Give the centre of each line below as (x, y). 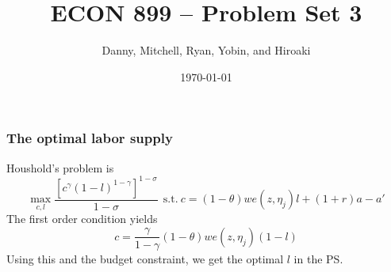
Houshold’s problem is (60, 167)
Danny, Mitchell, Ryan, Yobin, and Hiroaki (206, 50)
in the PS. (318, 258)
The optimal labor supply (90, 138)
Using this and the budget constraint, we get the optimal (145, 258)
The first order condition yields (82, 219)
